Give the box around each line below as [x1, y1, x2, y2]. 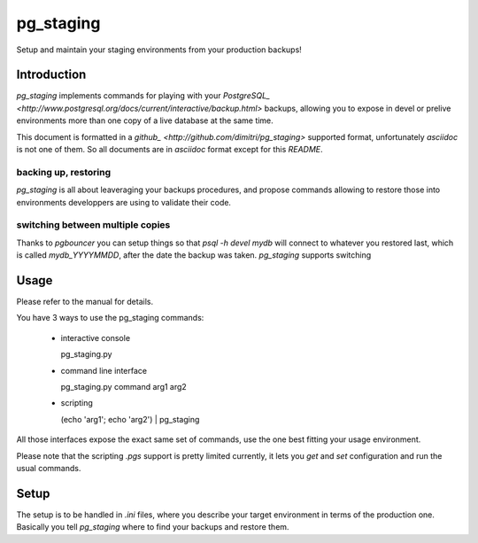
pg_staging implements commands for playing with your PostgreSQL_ [16, 90, 270, 101]
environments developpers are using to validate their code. [16, 197, 232, 207]
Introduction [16, 67, 87, 82]
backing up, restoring [16, 166, 111, 178]
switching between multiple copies [16, 219, 171, 231]
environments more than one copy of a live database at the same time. [16, 115, 274, 126]
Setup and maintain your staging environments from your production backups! [16, 44, 303, 55]
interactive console [60, 332, 131, 343]
